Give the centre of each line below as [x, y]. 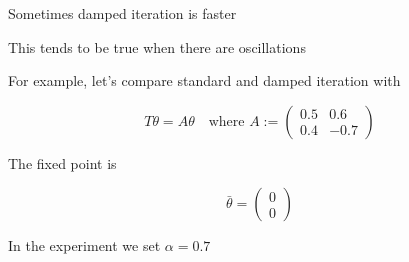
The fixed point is [62, 162]
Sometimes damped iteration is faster [122, 13]
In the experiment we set [84, 245]
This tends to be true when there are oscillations [157, 46]
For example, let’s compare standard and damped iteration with [204, 80]
